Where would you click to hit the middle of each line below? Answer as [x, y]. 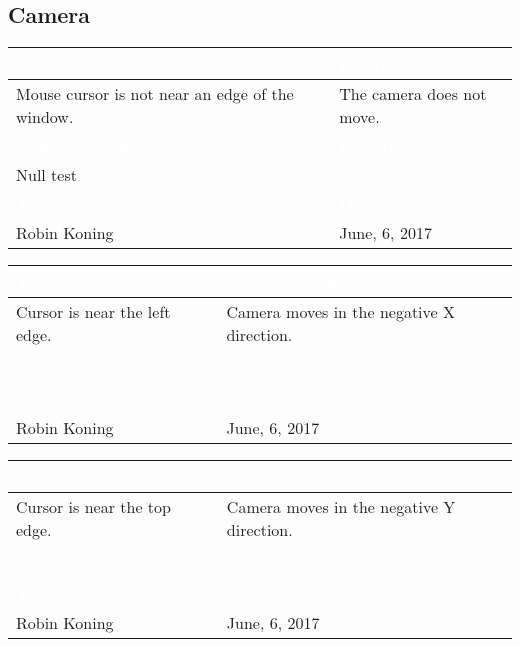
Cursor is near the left [93, 312]
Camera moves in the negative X [340, 312]
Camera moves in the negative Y [341, 507]
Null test [46, 175]
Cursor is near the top [93, 507]
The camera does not [413, 94]
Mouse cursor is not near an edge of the [155, 94]
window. [45, 117]
